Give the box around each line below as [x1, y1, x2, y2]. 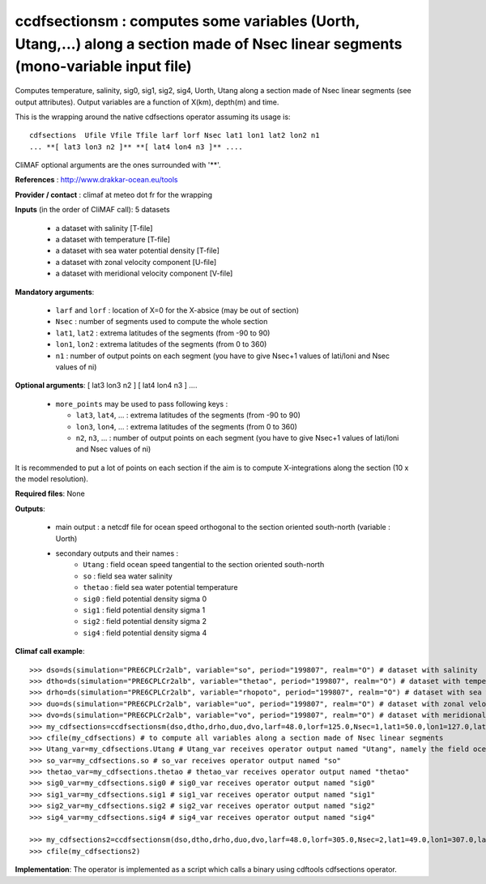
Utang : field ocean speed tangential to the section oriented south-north [83, 560, 325, 570]
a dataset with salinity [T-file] [55, 223, 153, 233]
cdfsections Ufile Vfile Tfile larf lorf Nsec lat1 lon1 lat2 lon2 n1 [29, 130, 320, 140]
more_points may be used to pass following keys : [55, 399, 228, 408]
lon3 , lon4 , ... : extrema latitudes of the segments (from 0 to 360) [75, 421, 297, 431]
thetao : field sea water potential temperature [83, 583, 238, 592]
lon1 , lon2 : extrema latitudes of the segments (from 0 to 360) [55, 340, 267, 349]
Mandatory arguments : [15, 287, 95, 297]
